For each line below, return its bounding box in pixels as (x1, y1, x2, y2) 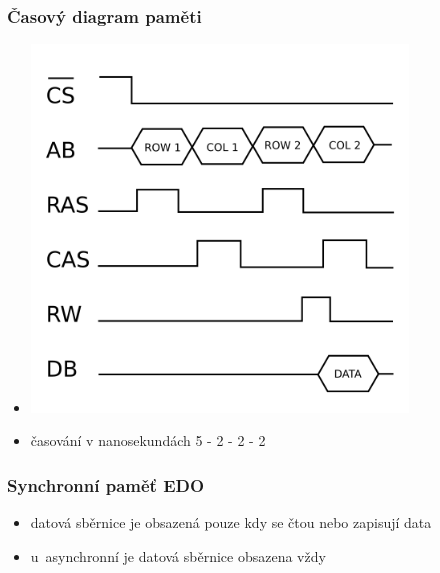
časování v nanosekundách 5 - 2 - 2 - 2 (30, 430, 266, 451)
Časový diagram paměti (7, 3, 202, 28)
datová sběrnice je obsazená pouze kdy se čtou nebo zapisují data (30, 511, 432, 532)
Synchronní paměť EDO (7, 472, 205, 497)
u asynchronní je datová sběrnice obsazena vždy (30, 545, 326, 566)
